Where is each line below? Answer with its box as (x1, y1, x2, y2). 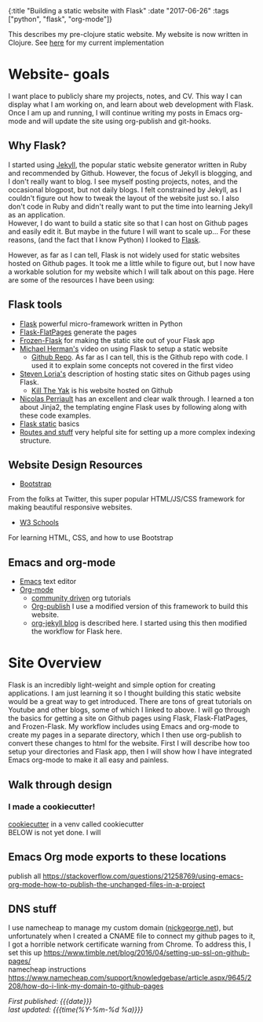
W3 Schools (19, 518, 60, 527)
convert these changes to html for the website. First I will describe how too (8, 739, 250, 748)
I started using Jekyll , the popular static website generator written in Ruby (8, 159, 247, 170)
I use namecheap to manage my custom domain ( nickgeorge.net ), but (8, 923, 234, 933)
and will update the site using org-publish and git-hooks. (28, 116, 212, 126)
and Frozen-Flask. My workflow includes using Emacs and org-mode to (8, 722, 239, 732)
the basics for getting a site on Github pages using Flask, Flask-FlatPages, (8, 714, 248, 723)
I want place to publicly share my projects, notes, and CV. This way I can (8, 91, 243, 100)
